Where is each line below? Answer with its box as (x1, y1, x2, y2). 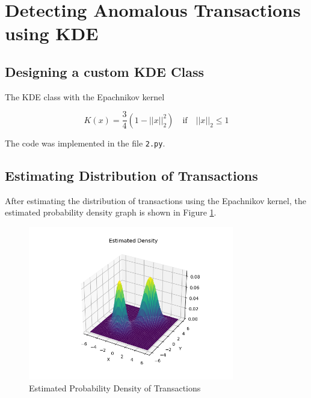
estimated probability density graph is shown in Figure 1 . (5, 206, 217, 219)
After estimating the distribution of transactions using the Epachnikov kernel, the (5, 194, 306, 207)
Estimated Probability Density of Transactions (29, 381, 201, 394)
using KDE (5, 21, 99, 46)
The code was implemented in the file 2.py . (5, 136, 165, 149)
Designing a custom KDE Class (5, 62, 204, 80)
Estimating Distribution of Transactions (5, 166, 258, 184)
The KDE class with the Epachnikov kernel (5, 90, 165, 103)
